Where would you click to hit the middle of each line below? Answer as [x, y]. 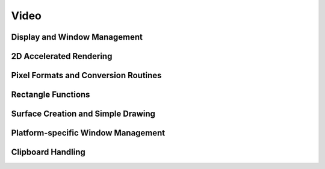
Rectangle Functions [51, 95]
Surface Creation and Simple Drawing [83, 114]
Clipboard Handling [48, 152]
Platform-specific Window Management [88, 133]
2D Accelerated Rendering [62, 56]
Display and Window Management [77, 37]
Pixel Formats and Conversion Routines [86, 75]
